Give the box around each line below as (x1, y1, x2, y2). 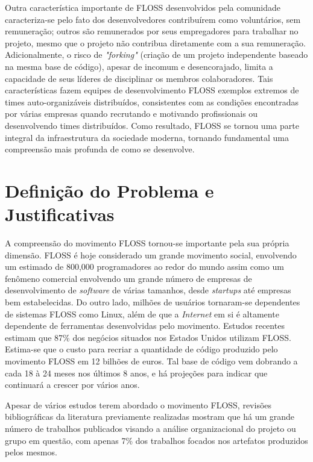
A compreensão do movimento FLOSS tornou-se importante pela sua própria (5, 237, 289, 249)
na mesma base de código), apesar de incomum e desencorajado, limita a (5, 60, 273, 72)
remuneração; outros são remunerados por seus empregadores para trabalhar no (5, 25, 299, 37)
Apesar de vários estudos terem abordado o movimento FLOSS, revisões (5, 398, 272, 411)
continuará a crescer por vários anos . (5, 378, 140, 391)
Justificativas (5, 202, 115, 226)
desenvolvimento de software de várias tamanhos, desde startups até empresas (5, 284, 291, 296)
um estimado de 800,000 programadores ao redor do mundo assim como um (5, 260, 284, 273)
